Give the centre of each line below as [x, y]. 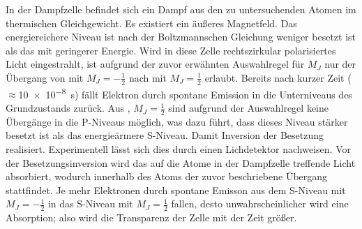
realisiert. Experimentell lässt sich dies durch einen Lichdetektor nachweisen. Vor [178, 149]
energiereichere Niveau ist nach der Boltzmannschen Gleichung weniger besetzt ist [181, 37]
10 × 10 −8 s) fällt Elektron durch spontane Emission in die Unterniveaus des [185, 93]
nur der [340, 64]
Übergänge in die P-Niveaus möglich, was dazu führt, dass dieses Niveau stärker [177, 121]
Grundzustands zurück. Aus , [68, 108]
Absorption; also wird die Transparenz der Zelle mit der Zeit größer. [151, 217]
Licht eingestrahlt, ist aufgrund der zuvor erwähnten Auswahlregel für [155, 64]
